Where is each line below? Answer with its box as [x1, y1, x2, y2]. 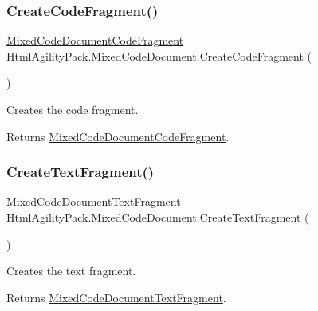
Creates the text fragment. [6, 262, 136, 279]
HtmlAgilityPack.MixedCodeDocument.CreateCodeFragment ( [6, 47, 312, 64]
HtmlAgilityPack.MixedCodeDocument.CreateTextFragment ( [6, 209, 309, 225]
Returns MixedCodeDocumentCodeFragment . [6, 128, 230, 144]
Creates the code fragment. [6, 101, 139, 117]
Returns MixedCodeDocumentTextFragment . [6, 289, 226, 305]
